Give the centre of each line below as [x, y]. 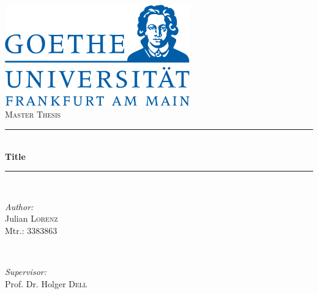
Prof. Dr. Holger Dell [46, 283]
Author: [19, 206]
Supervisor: [26, 272]
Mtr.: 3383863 [31, 230]
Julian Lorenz [31, 218]
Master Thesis [33, 114]
